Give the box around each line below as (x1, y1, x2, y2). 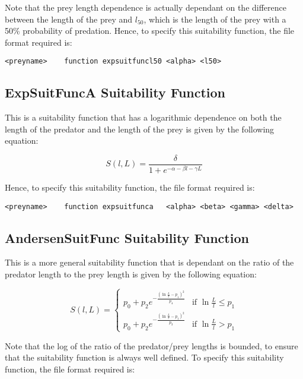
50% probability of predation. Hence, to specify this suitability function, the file (5, 24, 295, 37)
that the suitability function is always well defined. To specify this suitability (5, 351, 284, 364)
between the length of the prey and (5, 12, 133, 25)
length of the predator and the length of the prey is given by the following (5, 122, 275, 135)
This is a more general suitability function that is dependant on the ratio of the (5, 256, 294, 269)
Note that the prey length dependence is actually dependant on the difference (5, 1, 286, 13)
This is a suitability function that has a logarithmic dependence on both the (5, 111, 282, 124)
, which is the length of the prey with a (143, 12, 286, 25)
